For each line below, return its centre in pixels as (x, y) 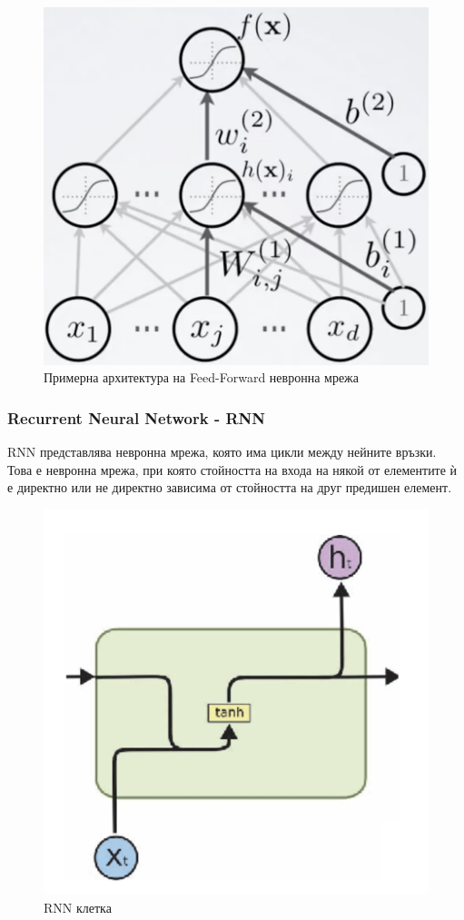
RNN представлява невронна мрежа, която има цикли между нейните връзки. (222, 452)
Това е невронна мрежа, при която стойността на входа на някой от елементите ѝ (232, 469)
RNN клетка (78, 907)
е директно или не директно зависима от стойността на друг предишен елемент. (230, 487)
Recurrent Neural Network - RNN (137, 417)
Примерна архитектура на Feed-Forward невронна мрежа (201, 377)
